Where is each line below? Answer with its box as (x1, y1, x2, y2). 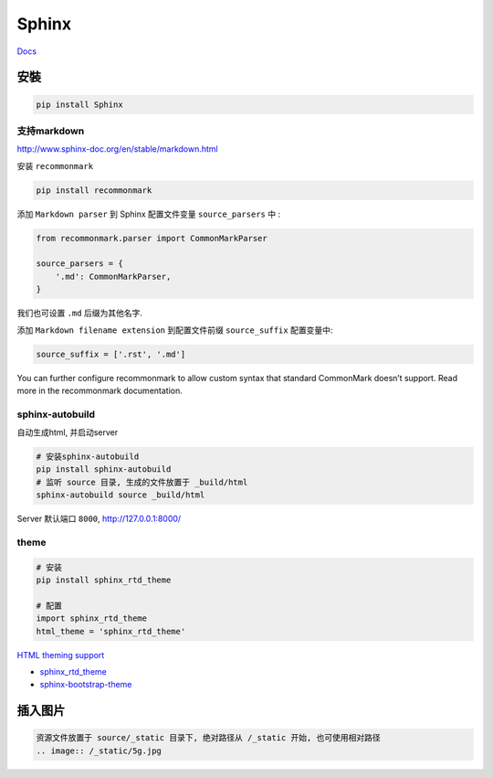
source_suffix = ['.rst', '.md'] (36, 348, 186, 359)
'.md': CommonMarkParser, (55, 271, 172, 282)
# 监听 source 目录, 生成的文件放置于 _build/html (36, 476, 248, 487)
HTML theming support (16, 649, 105, 660)
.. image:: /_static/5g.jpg (36, 745, 162, 756)
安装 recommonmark (16, 160, 94, 171)
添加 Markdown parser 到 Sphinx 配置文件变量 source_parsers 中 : (16, 208, 281, 219)
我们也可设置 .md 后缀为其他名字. (16, 307, 143, 319)
